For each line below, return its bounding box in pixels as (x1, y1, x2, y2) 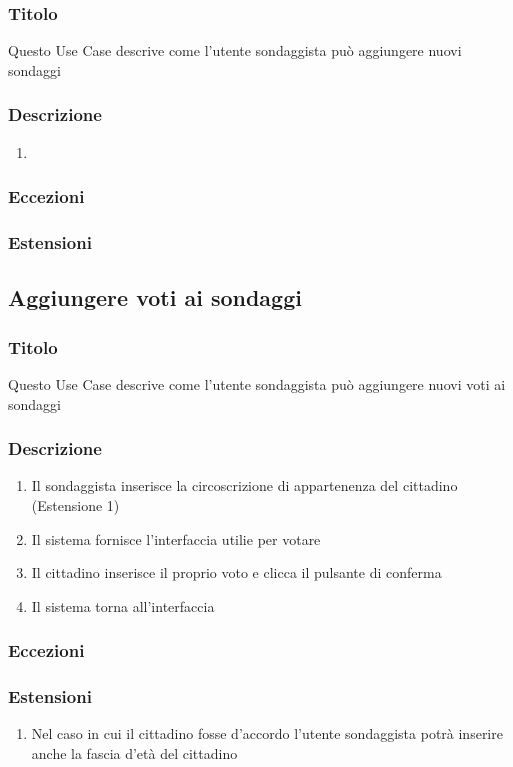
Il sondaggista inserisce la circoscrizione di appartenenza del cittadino (31, 475, 458, 496)
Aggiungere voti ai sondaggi (8, 282, 302, 313)
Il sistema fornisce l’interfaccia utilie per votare (31, 528, 321, 549)
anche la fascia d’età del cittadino (31, 742, 238, 763)
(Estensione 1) (31, 494, 120, 515)
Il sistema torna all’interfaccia (31, 595, 215, 616)
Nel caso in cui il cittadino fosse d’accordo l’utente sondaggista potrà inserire (31, 723, 503, 744)
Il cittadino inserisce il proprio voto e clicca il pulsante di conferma (31, 562, 442, 583)
